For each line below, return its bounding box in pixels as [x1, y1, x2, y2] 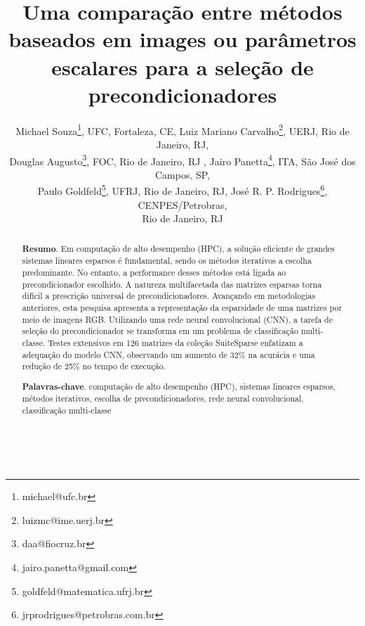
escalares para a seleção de [51, 52, 314, 81]
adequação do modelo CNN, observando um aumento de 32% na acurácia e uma [22, 348, 315, 360]
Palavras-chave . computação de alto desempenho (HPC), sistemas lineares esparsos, [22, 380, 336, 392]
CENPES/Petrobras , [138, 197, 227, 212]
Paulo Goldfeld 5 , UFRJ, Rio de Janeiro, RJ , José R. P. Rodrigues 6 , [37, 181, 328, 198]
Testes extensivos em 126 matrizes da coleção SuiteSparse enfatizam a [48, 336, 303, 348]
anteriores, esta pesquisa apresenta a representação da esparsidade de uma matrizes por [22, 301, 343, 313]
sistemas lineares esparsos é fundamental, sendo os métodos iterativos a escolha [22, 255, 312, 267]
